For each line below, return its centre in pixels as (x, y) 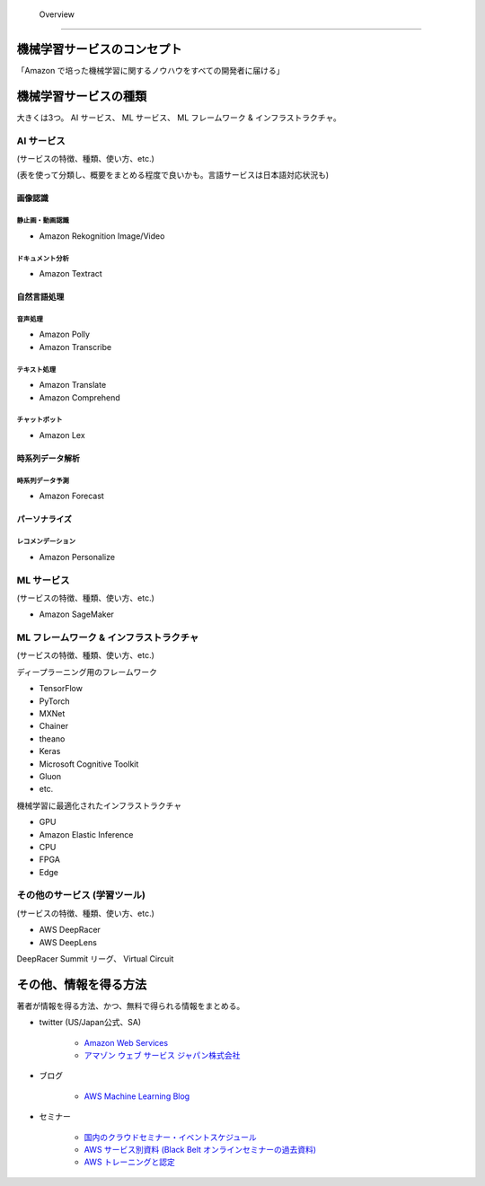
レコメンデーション (46, 542)
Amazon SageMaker (76, 614)
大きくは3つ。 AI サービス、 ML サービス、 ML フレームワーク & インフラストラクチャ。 (179, 118)
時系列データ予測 (43, 480)
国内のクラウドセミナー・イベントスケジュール (171, 1137)
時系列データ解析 (48, 458)
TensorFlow (61, 689)
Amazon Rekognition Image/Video (102, 236)
